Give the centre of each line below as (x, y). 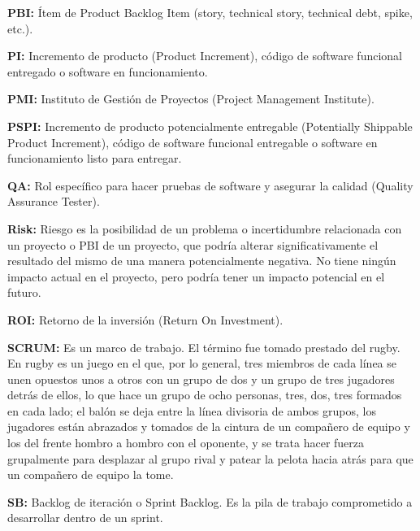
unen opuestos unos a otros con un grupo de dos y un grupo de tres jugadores (201, 379)
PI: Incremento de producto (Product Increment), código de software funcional (205, 56)
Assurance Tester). (54, 201)
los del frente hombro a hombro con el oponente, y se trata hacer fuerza (186, 443)
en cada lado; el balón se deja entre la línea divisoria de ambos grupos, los (192, 410)
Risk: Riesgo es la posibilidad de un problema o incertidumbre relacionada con (205, 228)
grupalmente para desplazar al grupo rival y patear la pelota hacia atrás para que (210, 458)
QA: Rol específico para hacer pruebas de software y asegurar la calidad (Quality (210, 185)
